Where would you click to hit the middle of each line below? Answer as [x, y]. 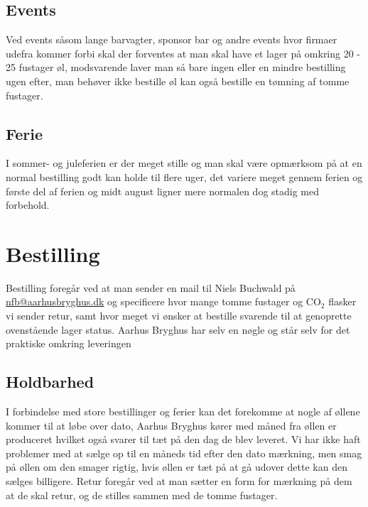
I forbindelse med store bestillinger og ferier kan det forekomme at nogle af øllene [183, 411]
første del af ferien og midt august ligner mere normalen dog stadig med [163, 191]
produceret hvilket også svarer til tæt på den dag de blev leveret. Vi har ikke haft [183, 439]
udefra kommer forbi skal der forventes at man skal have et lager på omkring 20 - [183, 53]
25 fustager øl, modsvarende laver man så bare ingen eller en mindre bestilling [176, 67]
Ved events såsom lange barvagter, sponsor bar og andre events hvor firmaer [172, 39]
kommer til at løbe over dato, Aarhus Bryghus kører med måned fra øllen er [171, 425]
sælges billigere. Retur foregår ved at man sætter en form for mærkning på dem [179, 481]
